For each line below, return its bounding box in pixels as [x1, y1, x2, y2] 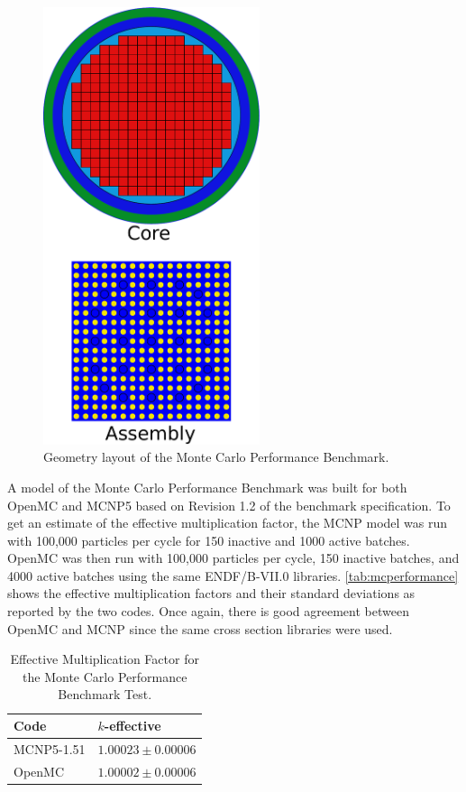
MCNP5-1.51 [14, 739, 86, 758]
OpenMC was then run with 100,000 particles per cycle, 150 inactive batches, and [7, 548, 460, 567]
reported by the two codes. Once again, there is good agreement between [7, 602, 409, 621]
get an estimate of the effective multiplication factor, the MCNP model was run [7, 513, 448, 532]
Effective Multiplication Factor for [10, 649, 199, 668]
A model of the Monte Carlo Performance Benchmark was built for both [7, 477, 407, 496]
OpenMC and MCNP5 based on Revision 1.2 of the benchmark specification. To [7, 495, 451, 514]
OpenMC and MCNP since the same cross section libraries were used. [7, 619, 393, 638]
